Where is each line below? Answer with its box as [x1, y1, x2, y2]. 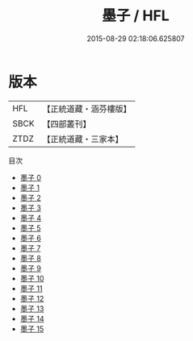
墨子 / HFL [102, 6, 170, 25]
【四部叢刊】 [42, 118, 91, 129]
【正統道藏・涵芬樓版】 [42, 103, 132, 114]
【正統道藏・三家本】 [42, 133, 124, 144]
